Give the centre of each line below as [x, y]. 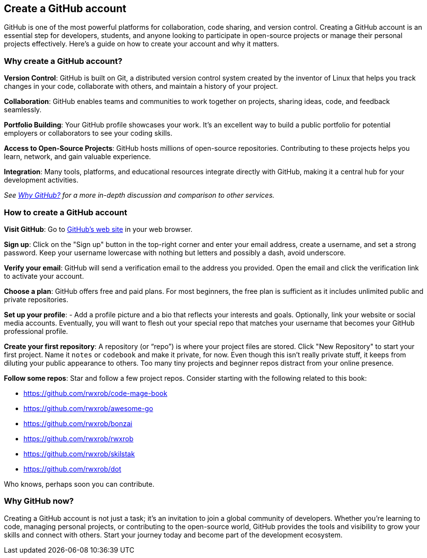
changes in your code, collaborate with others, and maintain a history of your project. [141, 86]
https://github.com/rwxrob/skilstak [79, 454]
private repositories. [36, 299]
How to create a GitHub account [66, 212]
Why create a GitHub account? [63, 61]
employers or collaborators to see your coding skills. [88, 133]
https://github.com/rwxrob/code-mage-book [96, 393]
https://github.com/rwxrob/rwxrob [78, 438]
